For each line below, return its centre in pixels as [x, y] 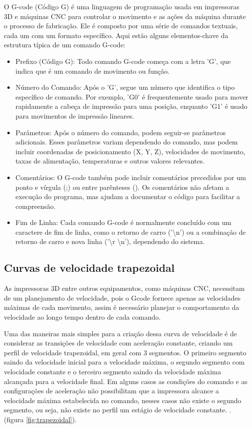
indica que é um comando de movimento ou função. [93, 71]
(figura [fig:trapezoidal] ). [41, 419]
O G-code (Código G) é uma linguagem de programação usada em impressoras [122, 6]
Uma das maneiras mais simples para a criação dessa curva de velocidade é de [120, 333]
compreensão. [35, 206]
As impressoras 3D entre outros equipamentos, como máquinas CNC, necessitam [124, 288]
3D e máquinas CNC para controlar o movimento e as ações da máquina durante [125, 16]
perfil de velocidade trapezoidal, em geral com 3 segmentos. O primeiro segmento [125, 352]
